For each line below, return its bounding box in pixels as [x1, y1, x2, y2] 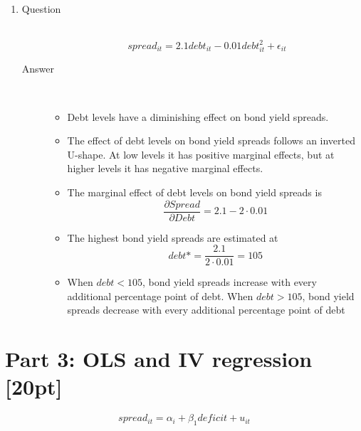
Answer [21, 61, 55, 76]
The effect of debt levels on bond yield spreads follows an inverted [67, 133, 356, 148]
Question [21, 1, 61, 16]
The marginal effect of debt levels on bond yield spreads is [67, 184, 322, 199]
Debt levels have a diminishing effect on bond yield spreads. [67, 109, 329, 124]
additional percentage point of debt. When [67, 288, 253, 303]
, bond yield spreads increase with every [142, 275, 317, 289]
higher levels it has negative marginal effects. [67, 161, 263, 176]
